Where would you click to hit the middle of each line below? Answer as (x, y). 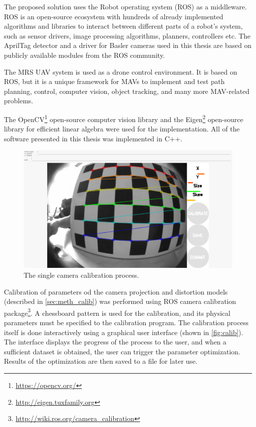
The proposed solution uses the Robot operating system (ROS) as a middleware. (126, 6)
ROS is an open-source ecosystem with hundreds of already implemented (114, 16)
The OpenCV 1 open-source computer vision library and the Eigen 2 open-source (124, 118)
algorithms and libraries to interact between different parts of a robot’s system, (123, 26)
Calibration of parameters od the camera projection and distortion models (116, 291)
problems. (19, 101)
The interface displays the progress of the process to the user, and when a (115, 342)
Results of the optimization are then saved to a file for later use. (101, 361)
